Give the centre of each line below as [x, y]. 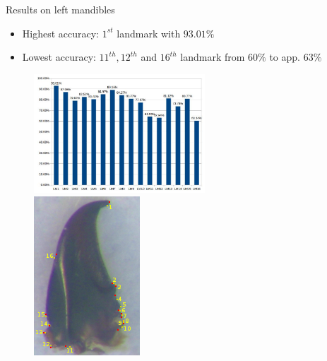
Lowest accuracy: [59, 57]
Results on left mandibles [60, 9]
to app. [285, 57]
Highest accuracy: [61, 33]
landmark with [149, 33]
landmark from [213, 57]
